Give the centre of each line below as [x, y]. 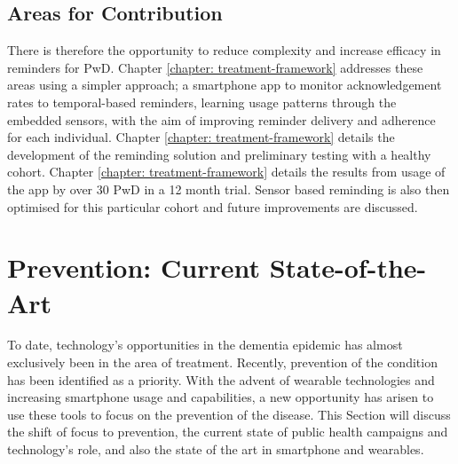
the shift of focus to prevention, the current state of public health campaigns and [228, 432]
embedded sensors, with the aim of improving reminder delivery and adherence [221, 119]
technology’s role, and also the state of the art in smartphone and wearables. [216, 449]
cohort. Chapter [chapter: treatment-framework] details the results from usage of [226, 172]
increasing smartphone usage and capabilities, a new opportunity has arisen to [221, 397]
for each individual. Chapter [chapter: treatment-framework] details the [201, 137]
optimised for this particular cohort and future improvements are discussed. [213, 206]
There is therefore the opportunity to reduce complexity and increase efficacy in [224, 50]
